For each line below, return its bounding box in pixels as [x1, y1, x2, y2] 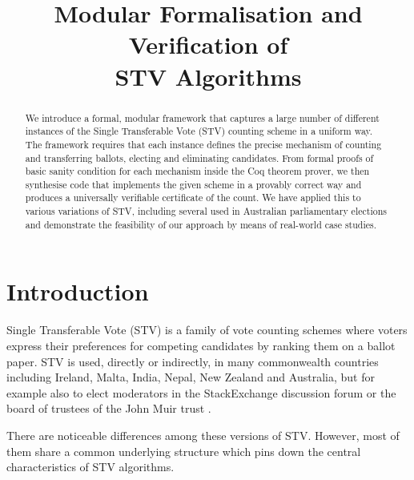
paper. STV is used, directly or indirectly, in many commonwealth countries [6, 353, 379, 369]
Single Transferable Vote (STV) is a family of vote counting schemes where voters [6, 321, 408, 338]
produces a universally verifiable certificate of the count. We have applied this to [25, 191, 361, 204]
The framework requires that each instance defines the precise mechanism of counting [25, 137, 382, 151]
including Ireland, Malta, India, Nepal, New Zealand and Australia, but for [6, 369, 375, 385]
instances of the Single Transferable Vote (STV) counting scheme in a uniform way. [25, 124, 373, 138]
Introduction [6, 275, 149, 308]
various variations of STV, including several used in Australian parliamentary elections [25, 204, 387, 218]
